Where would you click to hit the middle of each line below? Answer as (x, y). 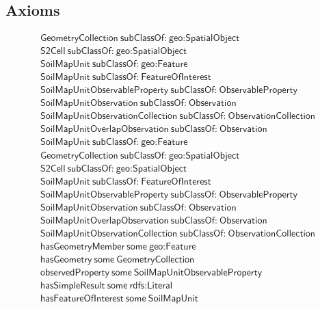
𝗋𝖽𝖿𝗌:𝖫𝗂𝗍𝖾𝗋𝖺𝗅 (151, 285)
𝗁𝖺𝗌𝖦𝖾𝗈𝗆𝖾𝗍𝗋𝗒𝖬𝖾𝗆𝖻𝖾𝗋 (82, 246)
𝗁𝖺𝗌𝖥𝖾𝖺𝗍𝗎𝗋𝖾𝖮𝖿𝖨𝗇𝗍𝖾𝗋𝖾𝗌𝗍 (82, 298)
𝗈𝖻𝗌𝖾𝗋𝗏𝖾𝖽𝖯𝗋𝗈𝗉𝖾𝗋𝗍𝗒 (75, 272)
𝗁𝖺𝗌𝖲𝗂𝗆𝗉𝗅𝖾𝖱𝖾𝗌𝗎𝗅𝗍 (72, 285)
